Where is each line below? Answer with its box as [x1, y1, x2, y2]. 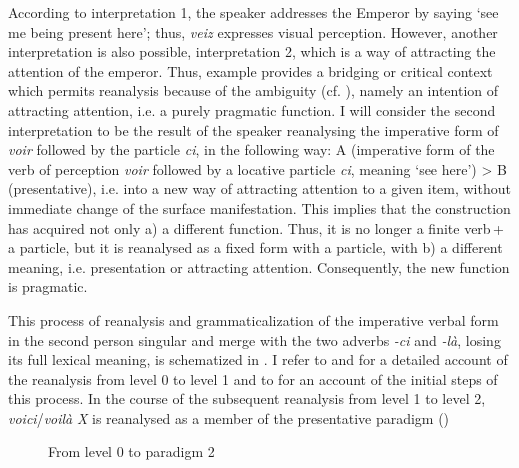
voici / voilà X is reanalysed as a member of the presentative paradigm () [8, 407, 450, 428]
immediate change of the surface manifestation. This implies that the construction [8, 197, 511, 218]
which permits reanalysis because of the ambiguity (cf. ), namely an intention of [8, 80, 499, 101]
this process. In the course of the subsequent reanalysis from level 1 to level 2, [8, 388, 486, 409]
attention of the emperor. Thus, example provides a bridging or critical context [8, 60, 493, 81]
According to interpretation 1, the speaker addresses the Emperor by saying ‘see [8, 2, 499, 22]
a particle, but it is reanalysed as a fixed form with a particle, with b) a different [8, 237, 503, 258]
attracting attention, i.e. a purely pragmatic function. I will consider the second [8, 99, 496, 120]
